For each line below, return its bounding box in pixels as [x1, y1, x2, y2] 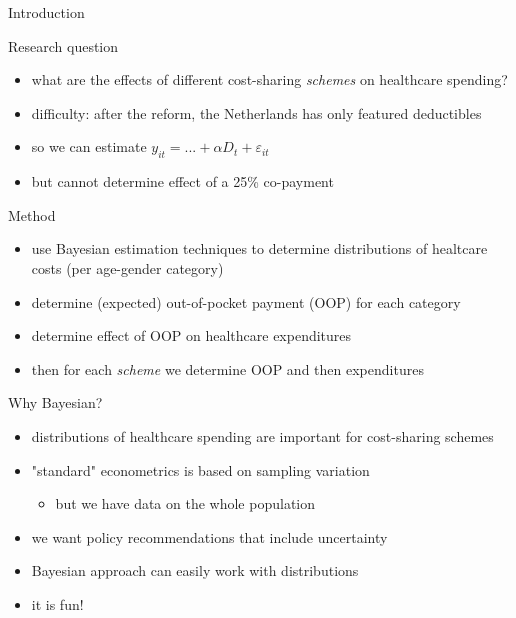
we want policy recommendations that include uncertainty [31, 526, 388, 547]
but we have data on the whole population [55, 493, 315, 514]
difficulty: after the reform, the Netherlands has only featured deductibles [31, 102, 482, 123]
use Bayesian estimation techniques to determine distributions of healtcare [31, 238, 488, 259]
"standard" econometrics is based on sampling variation [31, 459, 370, 480]
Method [8, 204, 56, 225]
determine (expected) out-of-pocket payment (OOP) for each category [31, 291, 461, 312]
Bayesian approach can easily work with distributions [31, 560, 359, 581]
